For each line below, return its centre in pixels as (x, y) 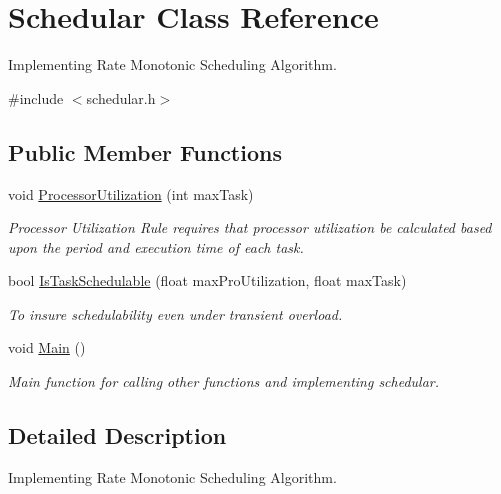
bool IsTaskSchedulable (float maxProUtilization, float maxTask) (207, 280)
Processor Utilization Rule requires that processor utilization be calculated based (250, 227)
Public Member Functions (145, 151)
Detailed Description (117, 435)
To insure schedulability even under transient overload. (175, 313)
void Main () (47, 347)
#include (36, 97)
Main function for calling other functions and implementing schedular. (224, 381)
